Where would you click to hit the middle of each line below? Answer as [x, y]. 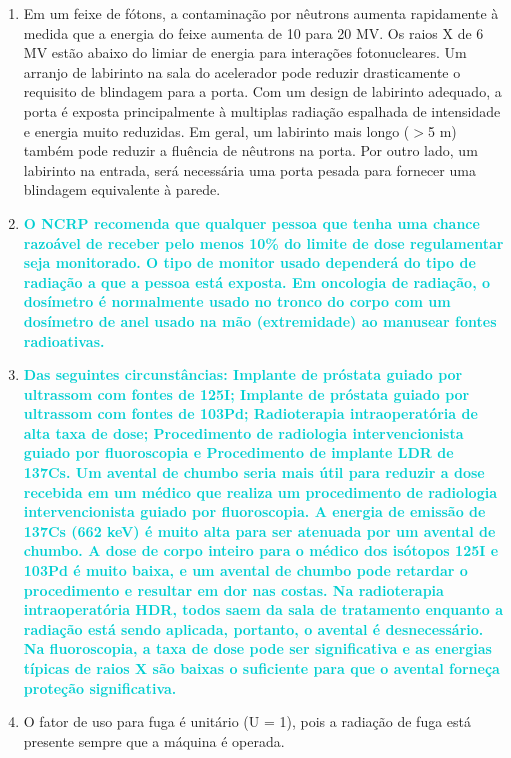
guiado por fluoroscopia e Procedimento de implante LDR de [238, 452]
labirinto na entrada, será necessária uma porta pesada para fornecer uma [249, 169]
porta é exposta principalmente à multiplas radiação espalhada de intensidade [262, 110]
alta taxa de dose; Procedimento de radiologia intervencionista [243, 432]
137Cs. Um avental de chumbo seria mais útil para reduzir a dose [254, 472]
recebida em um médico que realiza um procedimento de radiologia [260, 491]
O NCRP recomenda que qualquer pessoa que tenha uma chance [251, 222]
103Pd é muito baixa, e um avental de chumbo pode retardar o [245, 570]
